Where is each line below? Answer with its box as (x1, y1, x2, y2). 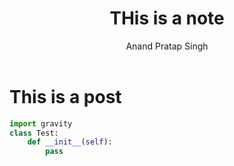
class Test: (9, 128, 59, 138)
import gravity (9, 118, 73, 129)
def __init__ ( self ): (27, 137, 113, 147)
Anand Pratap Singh (125, 40, 209, 52)
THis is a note (109, 7, 225, 30)
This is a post (9, 85, 122, 108)
